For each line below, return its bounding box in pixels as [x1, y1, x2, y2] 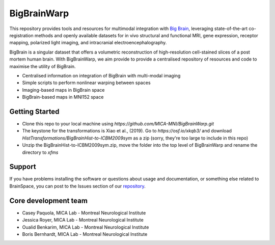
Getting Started [9, 107, 60, 116]
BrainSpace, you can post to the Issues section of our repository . [9, 183, 146, 189]
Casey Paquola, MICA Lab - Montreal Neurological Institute [22, 209, 146, 216]
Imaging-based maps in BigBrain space [22, 87, 105, 93]
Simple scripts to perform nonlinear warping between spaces [22, 79, 151, 86]
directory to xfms [22, 149, 59, 155]
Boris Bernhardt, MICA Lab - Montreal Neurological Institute [22, 231, 148, 237]
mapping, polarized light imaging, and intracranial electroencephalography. [9, 40, 167, 46]
